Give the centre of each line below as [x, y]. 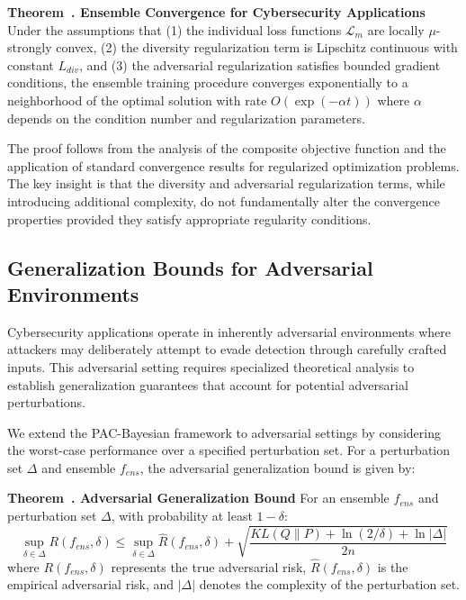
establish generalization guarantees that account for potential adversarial [208, 384]
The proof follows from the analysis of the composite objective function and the [227, 148]
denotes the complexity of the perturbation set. [330, 584]
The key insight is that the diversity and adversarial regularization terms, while [226, 183]
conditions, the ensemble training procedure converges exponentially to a [208, 82]
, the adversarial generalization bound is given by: [278, 467]
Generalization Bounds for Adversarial [190, 267]
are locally [396, 29]
